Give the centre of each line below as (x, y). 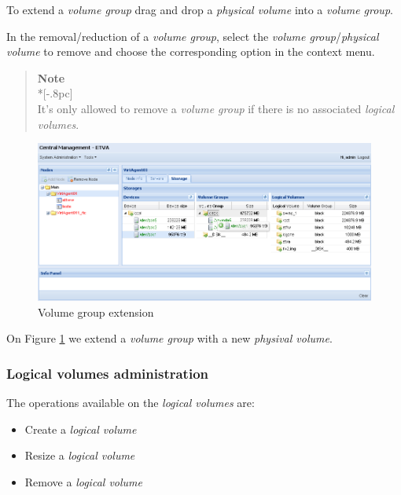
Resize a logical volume (80, 455)
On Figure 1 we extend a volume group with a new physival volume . (169, 338)
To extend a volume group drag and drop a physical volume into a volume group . (200, 9)
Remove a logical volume (83, 481)
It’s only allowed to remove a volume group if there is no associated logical (216, 108)
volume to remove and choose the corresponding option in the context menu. (191, 51)
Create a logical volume (81, 429)
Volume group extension (96, 312)
